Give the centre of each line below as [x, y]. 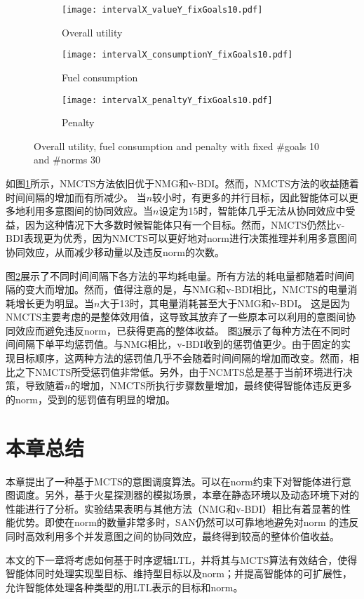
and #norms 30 [67, 160]
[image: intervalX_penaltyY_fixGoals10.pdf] [167, 100]
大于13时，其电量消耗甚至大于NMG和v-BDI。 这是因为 [225, 303]
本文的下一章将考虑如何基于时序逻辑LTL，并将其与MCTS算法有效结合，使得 [182, 559]
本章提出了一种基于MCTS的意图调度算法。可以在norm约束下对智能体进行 [174, 481]
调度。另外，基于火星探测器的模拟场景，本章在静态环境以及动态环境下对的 [187, 495]
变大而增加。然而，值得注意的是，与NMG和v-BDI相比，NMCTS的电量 [186, 289]
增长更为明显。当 [54, 303]
